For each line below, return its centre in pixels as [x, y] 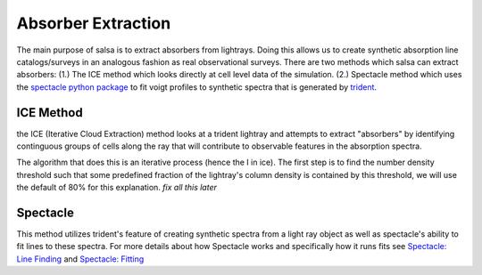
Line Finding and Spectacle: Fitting [80, 259]
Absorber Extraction [94, 23]
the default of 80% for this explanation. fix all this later [117, 188]
